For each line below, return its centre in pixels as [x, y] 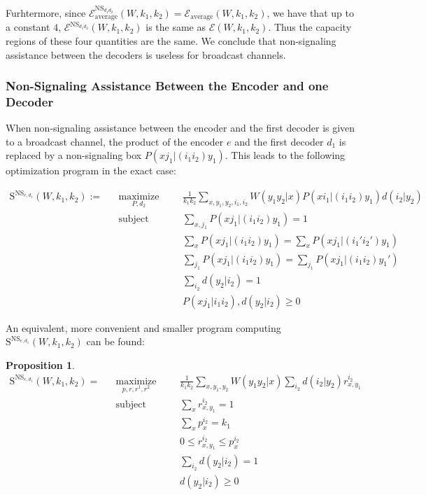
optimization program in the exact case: [91, 170]
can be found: [115, 341]
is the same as [176, 27]
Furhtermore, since [46, 12]
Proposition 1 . [40, 364]
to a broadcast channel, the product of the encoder [115, 141]
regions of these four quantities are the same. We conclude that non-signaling [171, 40]
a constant [28, 27]
